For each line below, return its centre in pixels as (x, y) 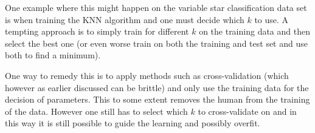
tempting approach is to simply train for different (97, 31)
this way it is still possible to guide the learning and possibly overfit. (133, 123)
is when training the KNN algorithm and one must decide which (125, 19)
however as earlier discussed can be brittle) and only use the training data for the (157, 87)
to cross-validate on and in (247, 111)
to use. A (272, 19)
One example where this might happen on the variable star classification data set (156, 7)
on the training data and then (254, 31)
